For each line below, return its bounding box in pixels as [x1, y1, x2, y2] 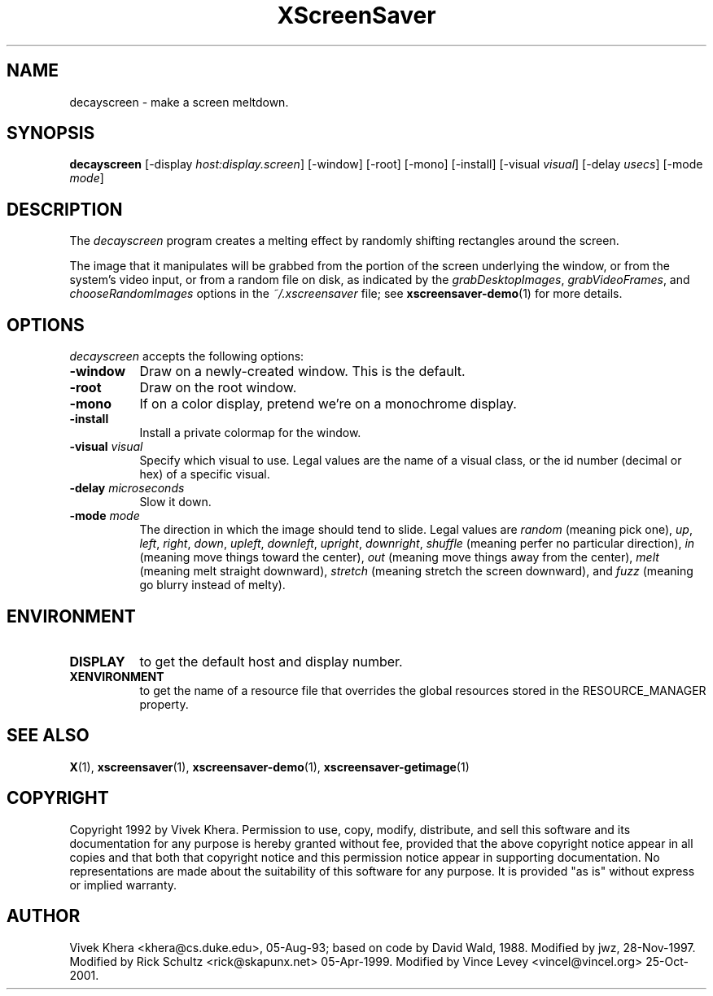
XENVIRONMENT [69, 669, 164, 684]
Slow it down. [139, 495, 212, 509]
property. [139, 697, 189, 711]
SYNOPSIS [7, 123, 95, 144]
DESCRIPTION [7, 199, 123, 220]
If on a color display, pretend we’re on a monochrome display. [139, 395, 517, 413]
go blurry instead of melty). [139, 578, 286, 592]
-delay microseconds [69, 481, 185, 496]
